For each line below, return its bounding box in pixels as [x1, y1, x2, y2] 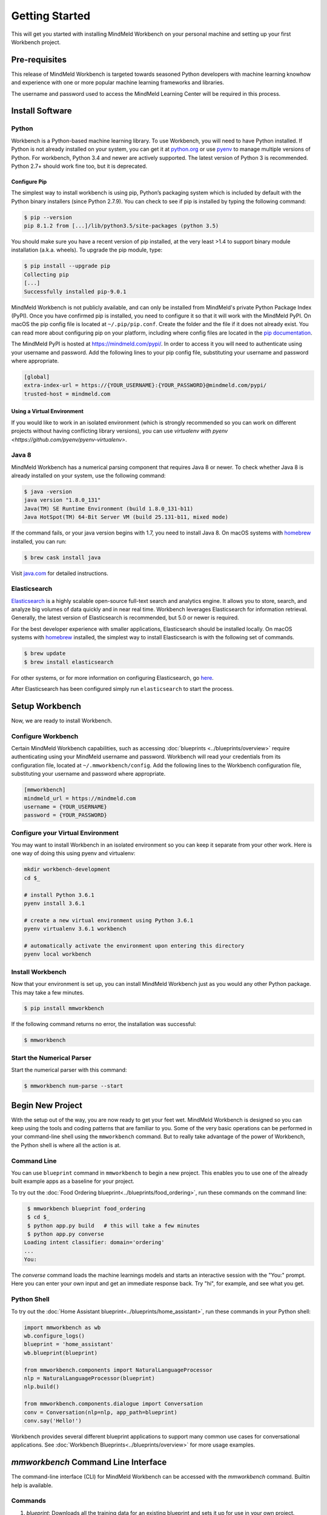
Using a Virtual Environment [11, 408, 84, 415]
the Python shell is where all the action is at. [11, 1141, 121, 1148]
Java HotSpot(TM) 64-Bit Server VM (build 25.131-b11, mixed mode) [24, 514, 229, 521]
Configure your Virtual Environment [11, 828, 119, 837]
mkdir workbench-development [24, 866, 111, 873]
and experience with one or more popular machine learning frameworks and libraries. [11, 79, 225, 86]
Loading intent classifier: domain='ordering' [24, 1239, 165, 1246]
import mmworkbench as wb [24, 1324, 101, 1331]
